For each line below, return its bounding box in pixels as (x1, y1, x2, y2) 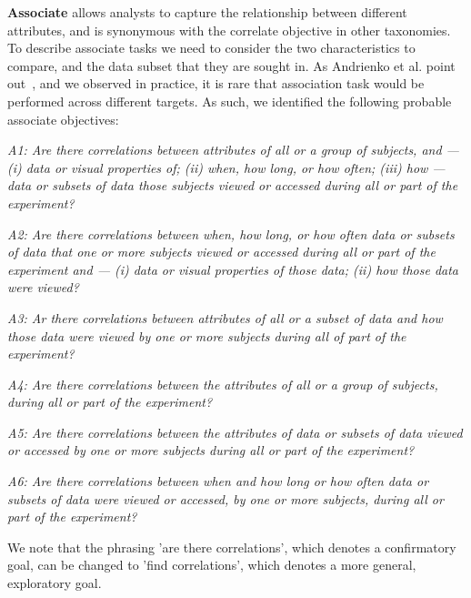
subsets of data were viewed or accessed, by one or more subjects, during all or (7, 489, 444, 508)
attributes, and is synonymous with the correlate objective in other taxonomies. (7, 20, 451, 39)
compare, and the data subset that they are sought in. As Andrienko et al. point (7, 56, 456, 75)
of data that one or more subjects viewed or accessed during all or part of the (7, 242, 436, 261)
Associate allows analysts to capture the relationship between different (7, 3, 407, 21)
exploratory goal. (7, 573, 102, 593)
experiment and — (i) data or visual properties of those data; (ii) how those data (7, 259, 458, 279)
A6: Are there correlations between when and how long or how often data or (7, 471, 429, 491)
